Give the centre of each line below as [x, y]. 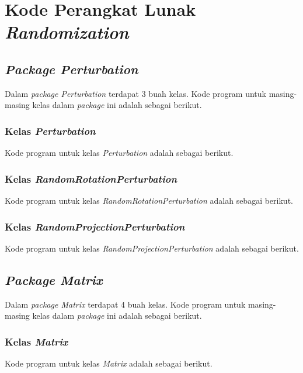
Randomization [67, 32]
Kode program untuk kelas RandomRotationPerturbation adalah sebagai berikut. [149, 200]
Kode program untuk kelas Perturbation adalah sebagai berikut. [119, 153]
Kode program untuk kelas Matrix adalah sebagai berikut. [109, 363]
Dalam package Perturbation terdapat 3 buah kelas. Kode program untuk [135, 93]
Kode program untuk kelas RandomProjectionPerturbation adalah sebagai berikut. [152, 248]
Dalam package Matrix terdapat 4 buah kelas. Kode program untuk [125, 304]
